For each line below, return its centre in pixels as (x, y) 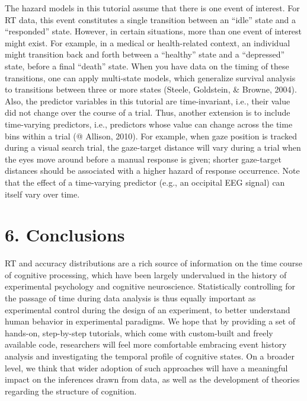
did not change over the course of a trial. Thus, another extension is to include (148, 112)
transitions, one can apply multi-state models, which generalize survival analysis (150, 77)
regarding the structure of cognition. (71, 391)
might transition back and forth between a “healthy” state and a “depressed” (145, 54)
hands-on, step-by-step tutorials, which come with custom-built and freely (139, 332)
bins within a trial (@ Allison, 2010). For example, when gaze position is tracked (151, 136)
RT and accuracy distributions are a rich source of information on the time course (154, 263)
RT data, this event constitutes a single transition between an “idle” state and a (151, 19)
